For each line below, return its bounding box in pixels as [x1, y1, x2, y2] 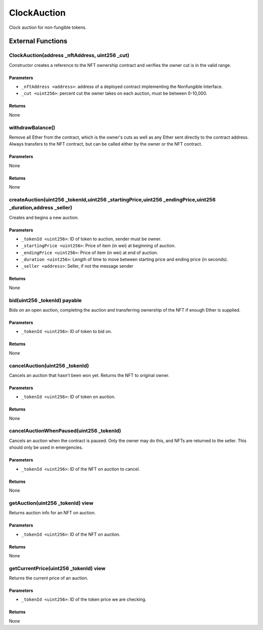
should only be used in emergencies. [9, 444, 83, 450]
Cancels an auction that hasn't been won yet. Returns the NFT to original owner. [9, 372, 170, 378]
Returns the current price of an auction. [9, 575, 89, 581]
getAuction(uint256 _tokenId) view [9, 500, 94, 506]
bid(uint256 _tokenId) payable [9, 297, 82, 304]
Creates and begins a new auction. [9, 214, 79, 220]
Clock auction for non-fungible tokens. [9, 24, 87, 30]
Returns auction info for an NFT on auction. [9, 510, 96, 516]
